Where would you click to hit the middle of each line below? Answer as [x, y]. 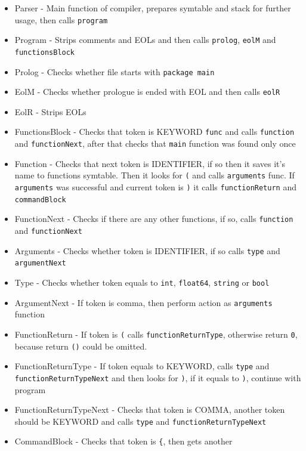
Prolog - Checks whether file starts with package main [115, 71]
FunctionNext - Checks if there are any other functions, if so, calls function [154, 219]
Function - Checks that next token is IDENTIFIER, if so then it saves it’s [150, 163]
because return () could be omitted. [81, 346]
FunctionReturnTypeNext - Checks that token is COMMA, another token [150, 410]
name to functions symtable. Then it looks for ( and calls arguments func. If [154, 175]
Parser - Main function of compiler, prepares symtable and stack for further [153, 8]
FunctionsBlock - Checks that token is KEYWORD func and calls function [154, 132]
